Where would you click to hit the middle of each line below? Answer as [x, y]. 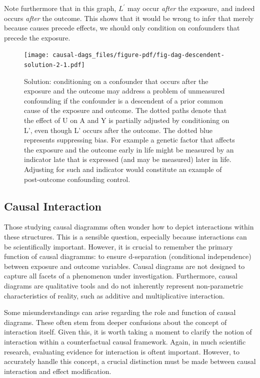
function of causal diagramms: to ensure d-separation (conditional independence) [128, 256]
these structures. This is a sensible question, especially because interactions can [125, 237]
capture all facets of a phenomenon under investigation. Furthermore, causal [121, 276]
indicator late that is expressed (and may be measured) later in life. [128, 159]
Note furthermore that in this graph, [60, 8]
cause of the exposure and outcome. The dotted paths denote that [125, 110]
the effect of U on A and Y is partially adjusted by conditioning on [127, 120]
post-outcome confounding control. [77, 179]
